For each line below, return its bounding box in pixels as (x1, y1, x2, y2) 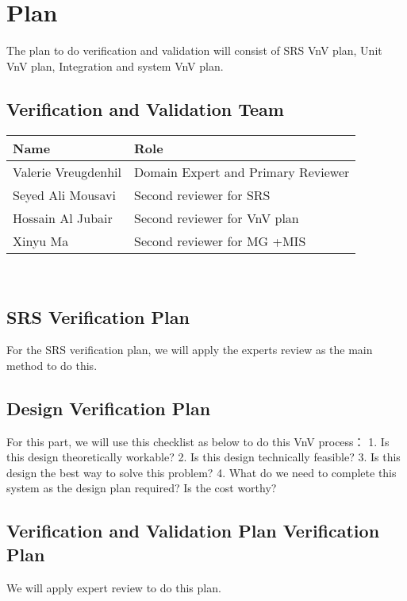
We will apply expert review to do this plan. (6, 579, 221, 595)
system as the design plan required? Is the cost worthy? (6, 480, 277, 496)
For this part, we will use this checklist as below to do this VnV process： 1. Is (6, 433, 390, 449)
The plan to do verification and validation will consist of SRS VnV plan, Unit (6, 42, 382, 59)
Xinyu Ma (13, 231, 69, 250)
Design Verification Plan (6, 395, 211, 420)
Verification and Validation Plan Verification (6, 518, 380, 543)
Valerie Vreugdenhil (13, 162, 122, 181)
